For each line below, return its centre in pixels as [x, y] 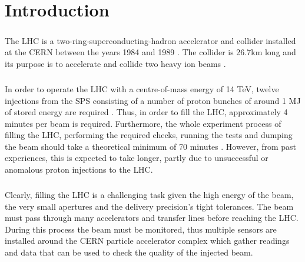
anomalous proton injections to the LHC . [79, 169]
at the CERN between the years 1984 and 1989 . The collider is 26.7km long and [150, 52]
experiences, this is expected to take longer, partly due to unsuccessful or [137, 158]
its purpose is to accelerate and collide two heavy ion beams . [115, 63]
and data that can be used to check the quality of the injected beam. [129, 252]
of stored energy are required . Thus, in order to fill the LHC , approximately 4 [146, 112]
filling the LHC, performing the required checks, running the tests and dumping [149, 135]
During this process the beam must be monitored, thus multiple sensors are [141, 229]
